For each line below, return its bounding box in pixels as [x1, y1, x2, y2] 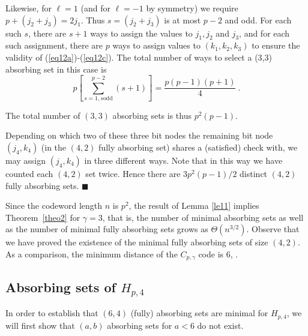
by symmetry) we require [146, 2, 238, 14]
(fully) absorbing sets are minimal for [130, 307, 268, 319]
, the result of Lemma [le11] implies [128, 199, 259, 212]
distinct [240, 167, 268, 180]
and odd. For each [225, 13, 292, 26]
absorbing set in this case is [5, 62, 107, 75]
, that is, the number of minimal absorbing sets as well [102, 211, 304, 223]
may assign [5, 154, 46, 167]
